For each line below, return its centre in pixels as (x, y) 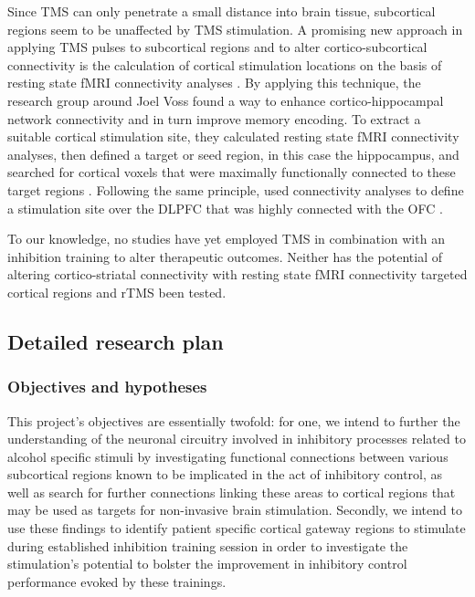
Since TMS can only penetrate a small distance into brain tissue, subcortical (222, 11)
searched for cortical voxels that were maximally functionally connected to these (232, 172)
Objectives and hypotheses (107, 387)
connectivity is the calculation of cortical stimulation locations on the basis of (225, 64)
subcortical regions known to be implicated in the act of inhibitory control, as (225, 474)
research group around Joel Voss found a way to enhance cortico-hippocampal (226, 100)
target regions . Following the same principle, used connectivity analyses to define (236, 189)
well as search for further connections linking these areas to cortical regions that (232, 492)
